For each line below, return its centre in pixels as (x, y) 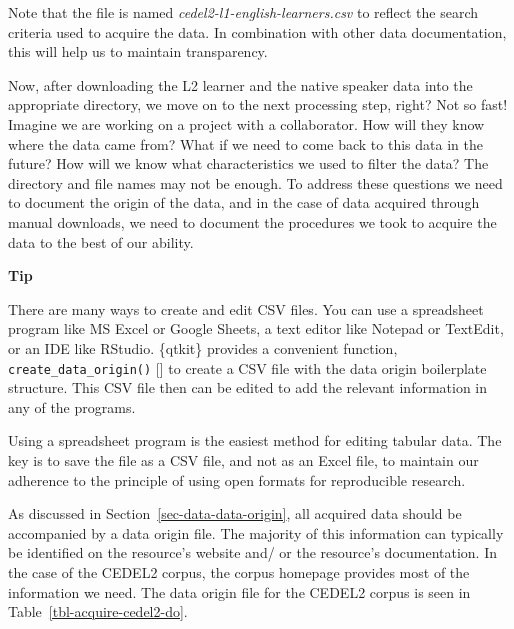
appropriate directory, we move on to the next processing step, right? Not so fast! (258, 104)
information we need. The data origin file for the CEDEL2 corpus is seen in (239, 591)
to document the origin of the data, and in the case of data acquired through (244, 202)
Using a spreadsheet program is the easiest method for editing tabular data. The (255, 440)
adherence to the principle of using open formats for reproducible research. (237, 479)
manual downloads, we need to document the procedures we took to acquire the (252, 221)
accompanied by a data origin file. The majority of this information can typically (256, 532)
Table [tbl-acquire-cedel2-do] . (98, 611)
